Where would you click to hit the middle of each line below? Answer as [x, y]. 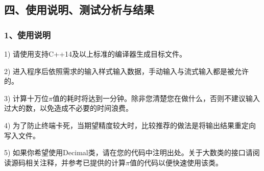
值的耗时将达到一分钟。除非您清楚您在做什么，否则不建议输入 [157, 98]
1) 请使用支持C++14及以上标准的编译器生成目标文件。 [95, 54]
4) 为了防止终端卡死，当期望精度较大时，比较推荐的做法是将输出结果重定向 [130, 125]
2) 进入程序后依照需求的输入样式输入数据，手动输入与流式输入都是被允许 [127, 71]
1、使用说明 [28, 34]
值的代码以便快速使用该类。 [176, 162]
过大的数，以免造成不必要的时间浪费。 [68, 108]
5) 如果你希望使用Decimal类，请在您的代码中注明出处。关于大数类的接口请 [128, 152]
